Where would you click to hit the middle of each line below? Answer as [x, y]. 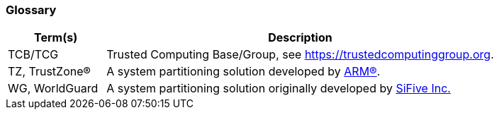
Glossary [31, 10]
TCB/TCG [33, 55]
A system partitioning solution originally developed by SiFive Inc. [279, 89]
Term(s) [56, 38]
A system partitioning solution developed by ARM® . [243, 72]
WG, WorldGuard [53, 89]
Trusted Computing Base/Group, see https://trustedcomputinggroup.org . [300, 55]
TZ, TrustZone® [49, 72]
